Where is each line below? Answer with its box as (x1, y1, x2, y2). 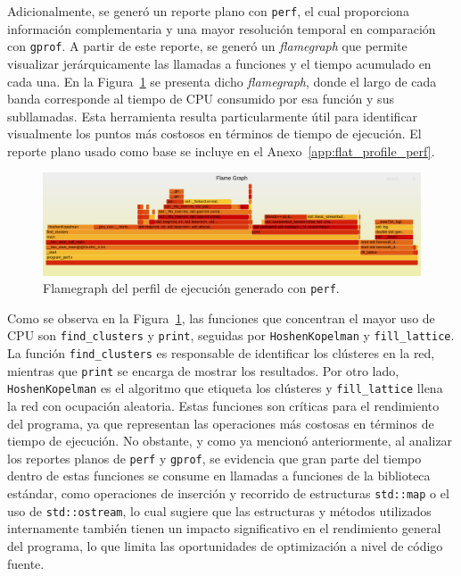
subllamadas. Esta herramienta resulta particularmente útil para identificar (7, 106, 418, 125)
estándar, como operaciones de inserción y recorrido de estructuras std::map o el (7, 484, 449, 503)
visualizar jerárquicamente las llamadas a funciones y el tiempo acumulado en (7, 54, 432, 72)
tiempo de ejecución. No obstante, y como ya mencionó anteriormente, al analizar (7, 431, 453, 450)
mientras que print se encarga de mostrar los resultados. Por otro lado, (7, 361, 399, 380)
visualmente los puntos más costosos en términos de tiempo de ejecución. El (7, 124, 422, 143)
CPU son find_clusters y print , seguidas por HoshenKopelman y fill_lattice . (7, 326, 455, 345)
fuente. (7, 554, 45, 572)
